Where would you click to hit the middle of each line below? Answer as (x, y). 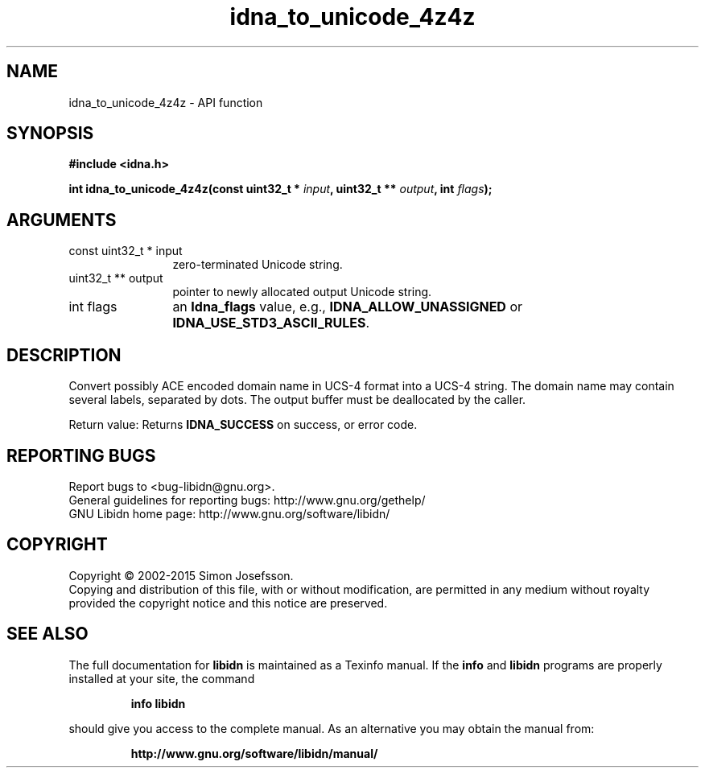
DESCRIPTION (64, 355)
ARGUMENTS (62, 220)
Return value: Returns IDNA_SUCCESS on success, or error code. (243, 425)
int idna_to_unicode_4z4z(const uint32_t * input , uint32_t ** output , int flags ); (280, 189)
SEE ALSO (47, 634)
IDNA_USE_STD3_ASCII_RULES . (271, 323)
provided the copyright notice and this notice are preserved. (228, 603)
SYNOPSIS (50, 134)
